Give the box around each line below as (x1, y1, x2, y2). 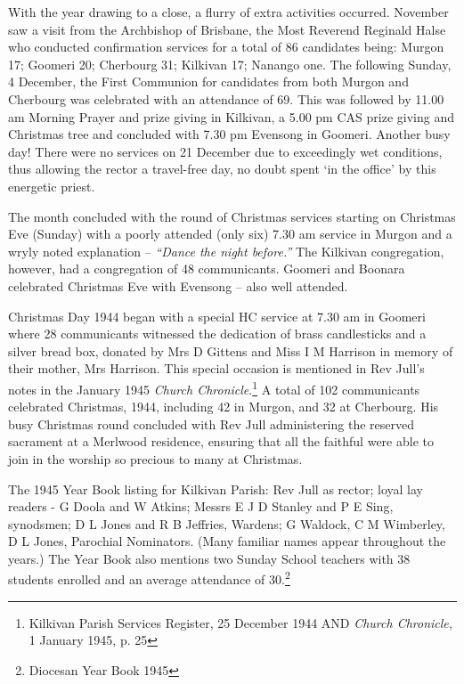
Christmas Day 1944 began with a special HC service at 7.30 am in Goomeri (8, 306, 426, 325)
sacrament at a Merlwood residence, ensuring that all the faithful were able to (8, 432, 434, 451)
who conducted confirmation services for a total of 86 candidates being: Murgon (8, 37, 444, 56)
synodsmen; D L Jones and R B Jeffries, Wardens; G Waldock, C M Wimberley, (8, 514, 445, 533)
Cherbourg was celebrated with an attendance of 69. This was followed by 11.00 (8, 89, 444, 108)
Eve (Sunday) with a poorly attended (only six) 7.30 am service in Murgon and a (8, 224, 452, 243)
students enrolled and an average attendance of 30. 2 (8, 567, 290, 589)
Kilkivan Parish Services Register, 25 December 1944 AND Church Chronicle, (28, 613, 453, 631)
